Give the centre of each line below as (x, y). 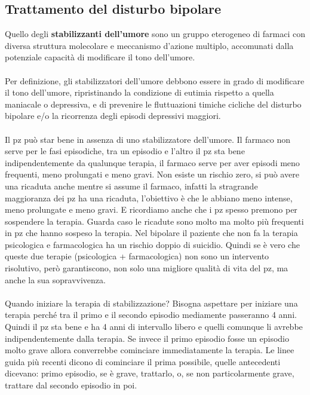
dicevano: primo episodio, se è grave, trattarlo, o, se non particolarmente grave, (150, 373)
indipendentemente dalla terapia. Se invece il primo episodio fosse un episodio (147, 338)
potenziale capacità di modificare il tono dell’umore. (100, 57)
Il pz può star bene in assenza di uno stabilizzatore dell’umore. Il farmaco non (148, 139)
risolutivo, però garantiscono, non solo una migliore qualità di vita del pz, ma (147, 268)
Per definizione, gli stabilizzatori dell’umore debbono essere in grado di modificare (155, 80)
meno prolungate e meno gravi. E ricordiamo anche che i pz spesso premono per (151, 209)
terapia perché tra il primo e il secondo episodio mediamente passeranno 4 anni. (151, 315)
